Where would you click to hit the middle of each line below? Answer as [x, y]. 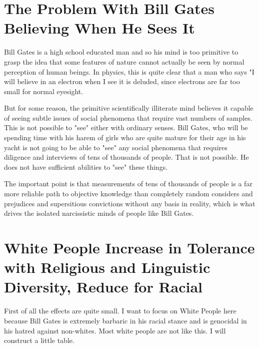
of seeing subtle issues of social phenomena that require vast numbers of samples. [128, 117]
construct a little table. [39, 340]
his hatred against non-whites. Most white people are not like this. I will [115, 330]
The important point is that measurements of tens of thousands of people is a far [128, 184]
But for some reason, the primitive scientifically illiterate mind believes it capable [129, 108]
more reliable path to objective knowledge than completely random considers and [128, 194]
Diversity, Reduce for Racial [103, 287]
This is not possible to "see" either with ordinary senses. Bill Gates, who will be [126, 127]
